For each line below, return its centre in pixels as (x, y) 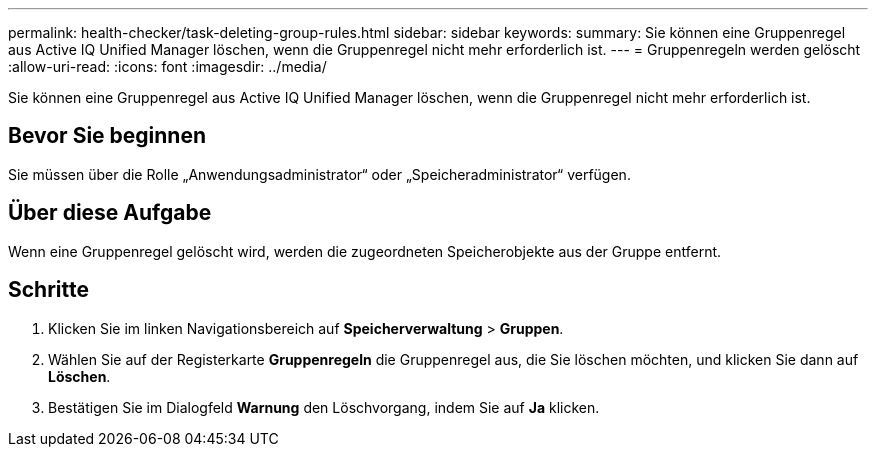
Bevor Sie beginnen (107, 136)
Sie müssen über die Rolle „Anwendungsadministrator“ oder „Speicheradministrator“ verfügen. (319, 174)
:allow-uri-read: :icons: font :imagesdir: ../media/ (167, 66)
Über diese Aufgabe (110, 213)
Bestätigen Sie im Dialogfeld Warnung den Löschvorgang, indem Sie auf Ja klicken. (324, 407)
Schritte (48, 290)
